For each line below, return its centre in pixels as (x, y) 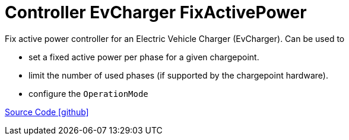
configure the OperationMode (88, 93)
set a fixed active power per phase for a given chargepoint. (144, 57)
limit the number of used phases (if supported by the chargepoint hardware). (178, 75)
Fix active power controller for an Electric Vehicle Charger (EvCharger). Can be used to (175, 38)
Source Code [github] (47, 112)
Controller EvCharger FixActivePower (156, 12)
